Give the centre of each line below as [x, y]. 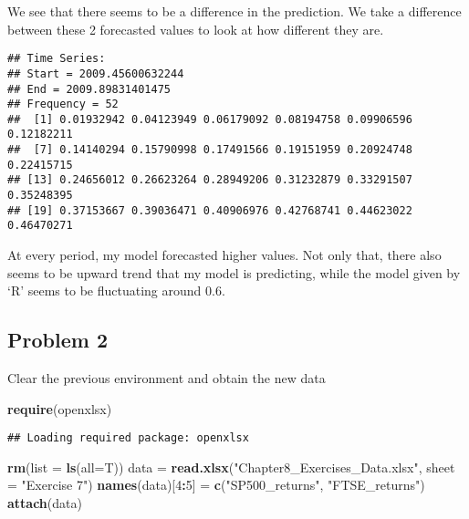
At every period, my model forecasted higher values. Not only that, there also [224, 255]
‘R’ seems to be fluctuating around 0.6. [116, 291]
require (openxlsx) [60, 408]
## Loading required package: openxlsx [128, 438]
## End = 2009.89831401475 [89, 89]
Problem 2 [57, 340]
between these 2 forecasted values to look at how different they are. [196, 29]
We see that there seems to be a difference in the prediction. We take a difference [234, 11]
